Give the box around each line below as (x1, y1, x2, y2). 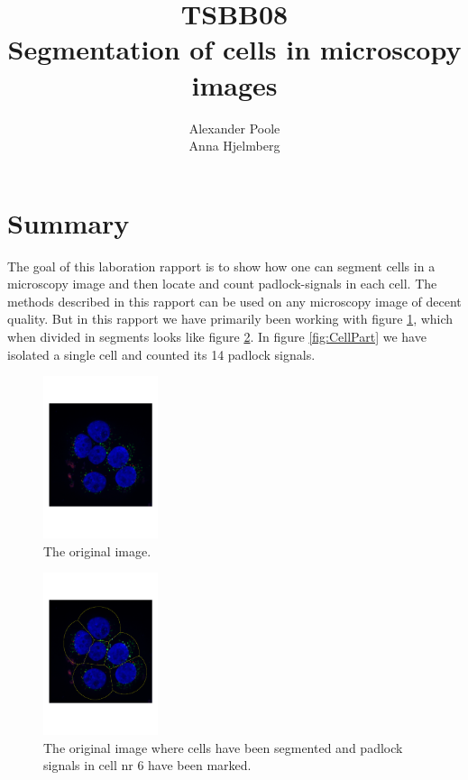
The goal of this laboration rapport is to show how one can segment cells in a (7, 256, 436, 275)
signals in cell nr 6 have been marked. (43, 756, 252, 775)
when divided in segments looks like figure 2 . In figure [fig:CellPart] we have (7, 327, 427, 345)
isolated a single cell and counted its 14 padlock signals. (7, 344, 316, 363)
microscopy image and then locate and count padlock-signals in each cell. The (7, 274, 437, 293)
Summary (7, 204, 130, 241)
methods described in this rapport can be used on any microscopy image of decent (7, 291, 462, 310)
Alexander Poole (188, 118, 280, 137)
